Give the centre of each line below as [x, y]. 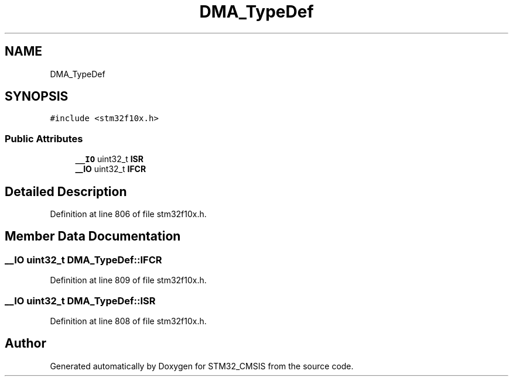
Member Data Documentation [93, 236]
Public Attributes [44, 138]
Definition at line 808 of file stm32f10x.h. [128, 321]
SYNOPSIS [37, 97]
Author [25, 344]
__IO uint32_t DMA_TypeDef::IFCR [83, 260]
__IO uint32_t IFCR [111, 169]
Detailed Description [66, 191]
